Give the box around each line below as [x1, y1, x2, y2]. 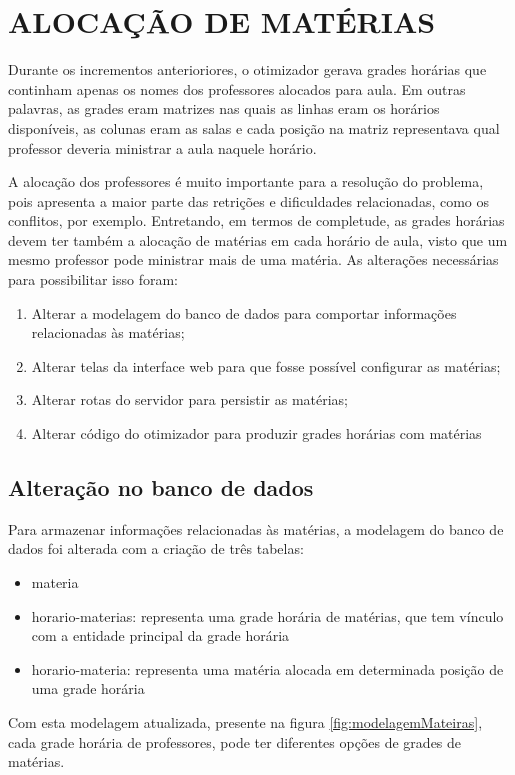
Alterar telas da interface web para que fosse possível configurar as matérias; [31, 355, 501, 376]
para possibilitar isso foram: [8, 269, 179, 290]
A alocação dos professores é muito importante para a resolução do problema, [8, 171, 484, 192]
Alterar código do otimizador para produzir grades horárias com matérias [31, 423, 482, 444]
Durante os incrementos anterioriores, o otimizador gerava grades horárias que [8, 59, 487, 80]
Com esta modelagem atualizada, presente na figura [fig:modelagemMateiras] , [8, 711, 483, 732]
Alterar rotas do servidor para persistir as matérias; [31, 389, 348, 410]
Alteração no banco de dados [8, 472, 314, 503]
